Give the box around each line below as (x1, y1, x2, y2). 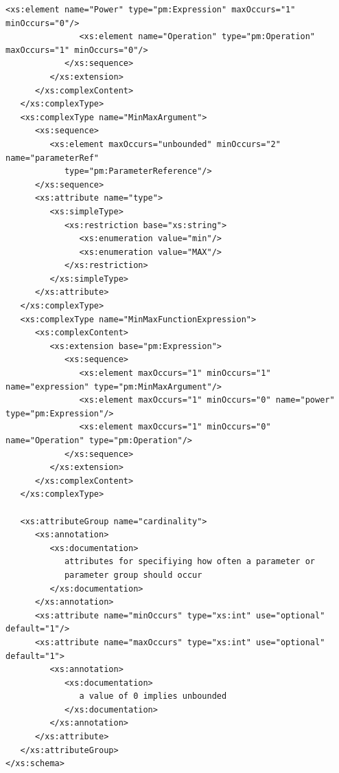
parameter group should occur (64, 570, 202, 580)
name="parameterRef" (5, 153, 100, 163)
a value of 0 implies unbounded (79, 691, 227, 702)
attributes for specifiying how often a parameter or (64, 557, 316, 567)
